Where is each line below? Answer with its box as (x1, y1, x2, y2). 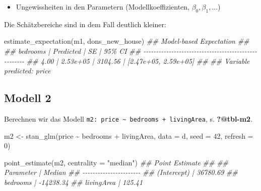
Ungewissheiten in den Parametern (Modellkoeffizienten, (16, 2, 189, 12)
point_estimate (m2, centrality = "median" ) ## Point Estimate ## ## (4, 157, 229, 167)
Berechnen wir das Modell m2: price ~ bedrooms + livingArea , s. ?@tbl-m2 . (4, 113, 253, 124)
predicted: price (4, 65, 51, 76)
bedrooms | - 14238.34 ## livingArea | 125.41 (4, 177, 143, 187)
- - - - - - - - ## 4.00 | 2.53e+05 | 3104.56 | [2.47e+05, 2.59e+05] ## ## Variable (4, 55, 250, 66)
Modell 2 (4, 90, 51, 106)
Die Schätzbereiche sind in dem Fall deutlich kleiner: (4, 19, 166, 29)
